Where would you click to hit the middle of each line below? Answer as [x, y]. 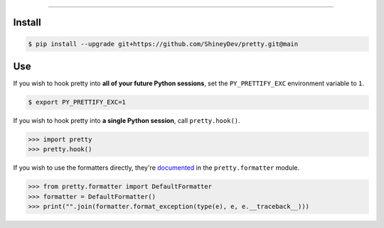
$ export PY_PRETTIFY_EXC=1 [77, 102]
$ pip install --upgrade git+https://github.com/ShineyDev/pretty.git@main [163, 44]
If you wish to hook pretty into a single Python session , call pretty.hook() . [127, 121]
